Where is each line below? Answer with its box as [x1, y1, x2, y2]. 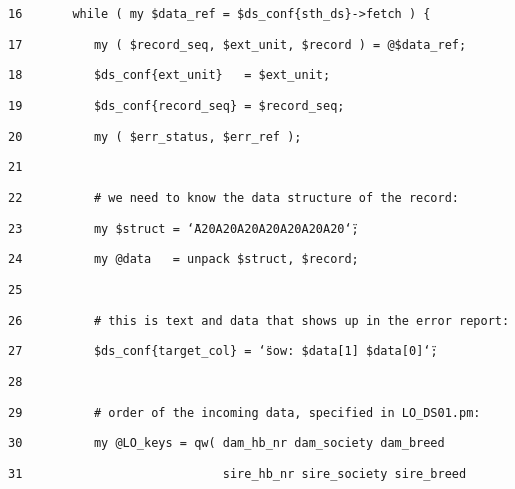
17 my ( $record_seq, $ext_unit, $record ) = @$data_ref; [8, 37, 467, 52]
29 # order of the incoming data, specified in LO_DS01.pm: [8, 405, 481, 420]
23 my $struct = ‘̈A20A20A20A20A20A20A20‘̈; [8, 221, 359, 236]
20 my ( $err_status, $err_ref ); [8, 129, 302, 144]
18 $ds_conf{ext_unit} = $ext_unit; [8, 68, 331, 83]
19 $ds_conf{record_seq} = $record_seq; [8, 98, 345, 113]
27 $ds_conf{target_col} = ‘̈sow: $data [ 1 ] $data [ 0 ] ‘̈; [8, 344, 438, 359]
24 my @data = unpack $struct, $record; [8, 252, 359, 267]
